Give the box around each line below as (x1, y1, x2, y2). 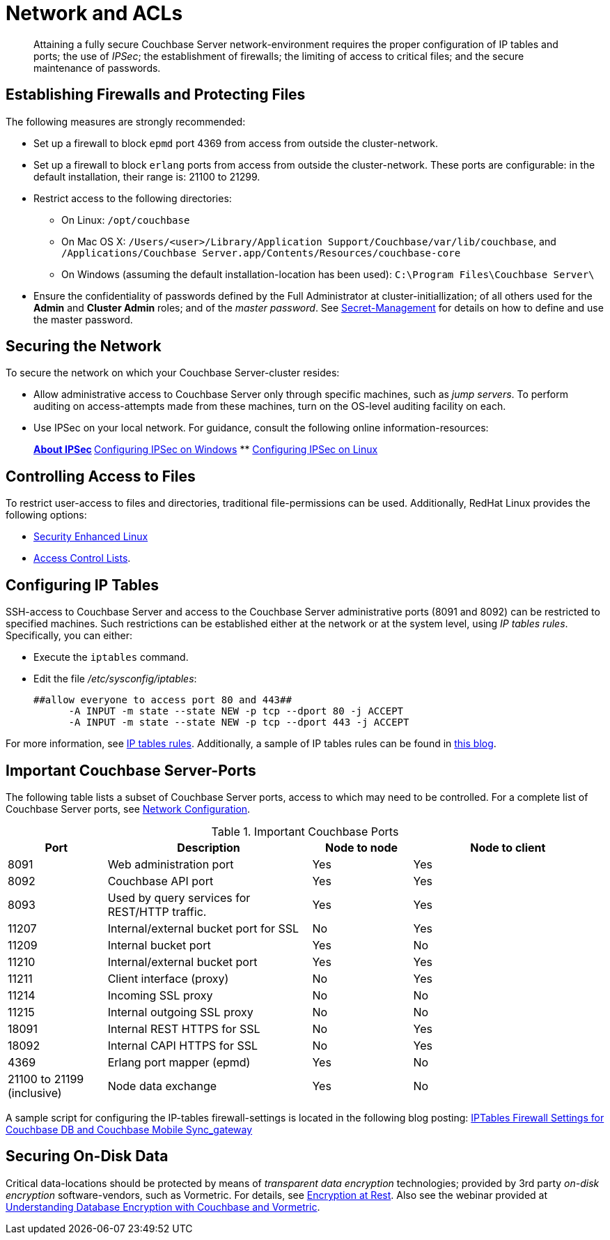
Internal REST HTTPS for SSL (107, 1021, 260, 1036)
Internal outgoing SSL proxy (107, 1004, 253, 1019)
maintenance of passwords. (33, 61, 161, 74)
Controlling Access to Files (6, 467, 196, 485)
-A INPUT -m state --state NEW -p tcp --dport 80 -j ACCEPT (68, 705, 404, 717)
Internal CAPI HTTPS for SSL (107, 1038, 258, 1053)
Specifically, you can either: (6, 629, 133, 642)
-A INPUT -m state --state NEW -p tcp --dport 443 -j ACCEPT (68, 717, 409, 728)
